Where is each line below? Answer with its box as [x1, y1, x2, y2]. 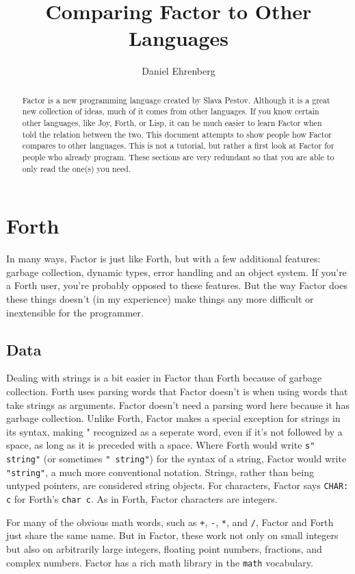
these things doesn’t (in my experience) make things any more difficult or [6, 292, 314, 306]
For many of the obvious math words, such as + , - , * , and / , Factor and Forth [6, 514, 334, 529]
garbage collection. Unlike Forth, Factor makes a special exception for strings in [6, 411, 341, 425]
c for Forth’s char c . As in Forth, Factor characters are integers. [6, 492, 278, 506]
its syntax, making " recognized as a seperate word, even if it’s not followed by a [6, 424, 343, 438]
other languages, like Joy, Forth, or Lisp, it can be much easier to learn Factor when [22, 117, 322, 129]
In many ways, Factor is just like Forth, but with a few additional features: [6, 251, 321, 266]
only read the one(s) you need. [22, 162, 131, 174]
